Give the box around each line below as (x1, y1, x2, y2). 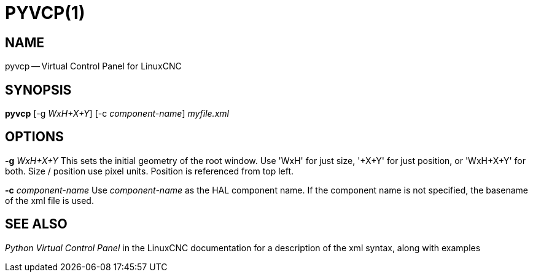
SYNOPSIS (5, 82, 72, 98)
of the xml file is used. (5, 195, 94, 206)
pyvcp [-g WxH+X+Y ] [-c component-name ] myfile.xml (5, 108, 229, 119)
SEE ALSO (5, 216, 68, 232)
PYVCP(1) (5, 2, 85, 23)
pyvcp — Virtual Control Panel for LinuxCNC (5, 61, 182, 72)
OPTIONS (5, 129, 64, 145)
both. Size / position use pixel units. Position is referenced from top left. (5, 165, 294, 176)
